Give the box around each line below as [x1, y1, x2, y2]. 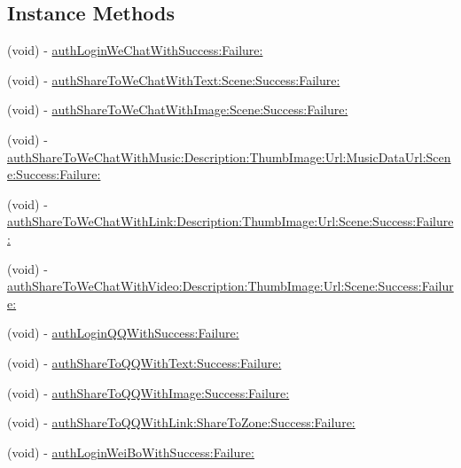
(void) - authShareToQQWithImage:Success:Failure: [7, 383, 290, 402]
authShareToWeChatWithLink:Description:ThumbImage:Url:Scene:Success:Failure [7, 212, 454, 230]
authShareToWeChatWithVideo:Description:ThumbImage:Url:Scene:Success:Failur [7, 277, 454, 295]
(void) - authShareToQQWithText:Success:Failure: [7, 353, 282, 371]
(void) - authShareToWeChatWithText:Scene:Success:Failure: [7, 70, 340, 89]
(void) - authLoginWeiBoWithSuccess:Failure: [7, 442, 254, 461]
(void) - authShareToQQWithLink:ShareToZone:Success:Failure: [7, 413, 356, 432]
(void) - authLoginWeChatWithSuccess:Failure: [7, 41, 263, 59]
